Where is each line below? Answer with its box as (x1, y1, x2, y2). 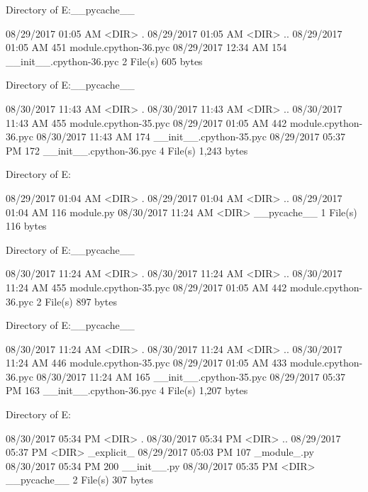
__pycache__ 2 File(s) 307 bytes (6, 472, 153, 487)
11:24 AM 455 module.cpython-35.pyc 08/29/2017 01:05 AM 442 (6, 279, 287, 294)
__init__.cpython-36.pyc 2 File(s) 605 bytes (6, 53, 203, 68)
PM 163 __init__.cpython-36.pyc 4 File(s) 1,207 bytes (6, 383, 248, 398)
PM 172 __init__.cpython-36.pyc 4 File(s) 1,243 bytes (6, 142, 248, 157)
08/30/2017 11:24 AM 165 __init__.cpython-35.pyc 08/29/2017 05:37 (36, 369, 346, 384)
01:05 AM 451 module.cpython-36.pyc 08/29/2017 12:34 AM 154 (6, 40, 287, 55)
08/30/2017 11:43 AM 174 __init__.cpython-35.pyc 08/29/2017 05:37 (36, 129, 346, 144)
